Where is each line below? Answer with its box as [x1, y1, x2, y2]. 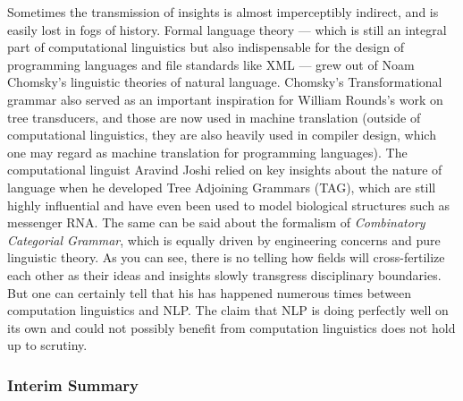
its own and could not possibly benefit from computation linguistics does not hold [7, 318, 456, 337]
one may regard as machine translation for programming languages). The [7, 142, 408, 161]
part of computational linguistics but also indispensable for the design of [7, 38, 404, 56]
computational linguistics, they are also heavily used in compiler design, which [7, 125, 436, 144]
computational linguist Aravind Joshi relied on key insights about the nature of [7, 160, 442, 179]
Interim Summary [7, 373, 139, 396]
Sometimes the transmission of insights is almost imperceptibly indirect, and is [7, 3, 439, 21]
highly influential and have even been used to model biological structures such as [7, 195, 450, 214]
